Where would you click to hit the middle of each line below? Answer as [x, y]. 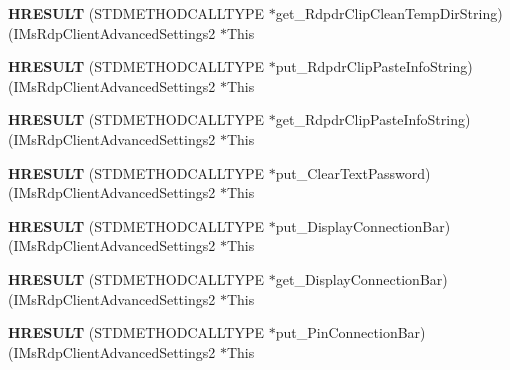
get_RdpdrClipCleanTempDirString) [389, 13]
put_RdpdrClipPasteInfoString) [374, 66]
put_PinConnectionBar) [350, 332]
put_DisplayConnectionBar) [363, 225]
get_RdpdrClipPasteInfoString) [373, 119]
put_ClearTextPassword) [353, 172]
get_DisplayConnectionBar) [361, 278]
